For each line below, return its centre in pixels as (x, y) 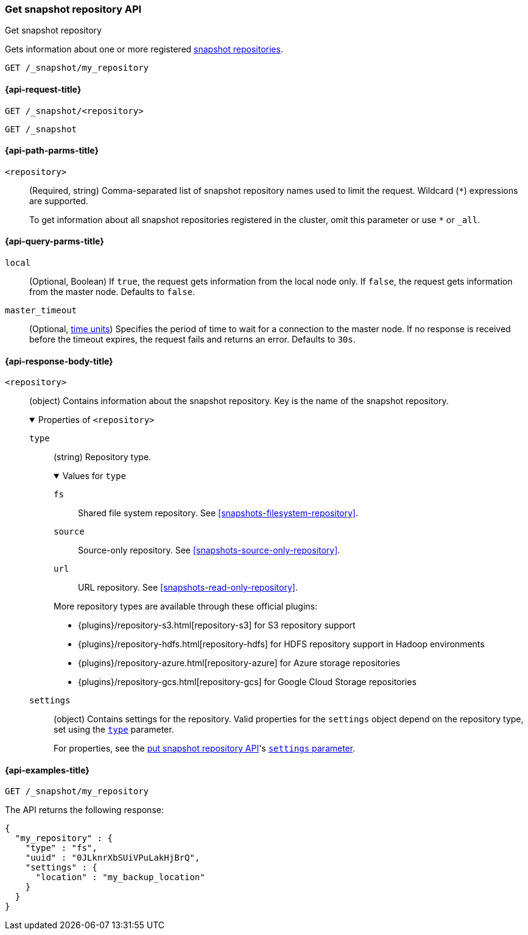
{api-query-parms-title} (55, 241)
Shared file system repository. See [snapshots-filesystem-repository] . (218, 513)
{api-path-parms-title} (52, 151)
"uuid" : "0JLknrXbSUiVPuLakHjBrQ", (113, 858)
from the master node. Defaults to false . (112, 292)
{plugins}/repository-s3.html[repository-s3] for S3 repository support (217, 625)
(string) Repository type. (103, 457)
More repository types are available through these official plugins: (186, 606)
